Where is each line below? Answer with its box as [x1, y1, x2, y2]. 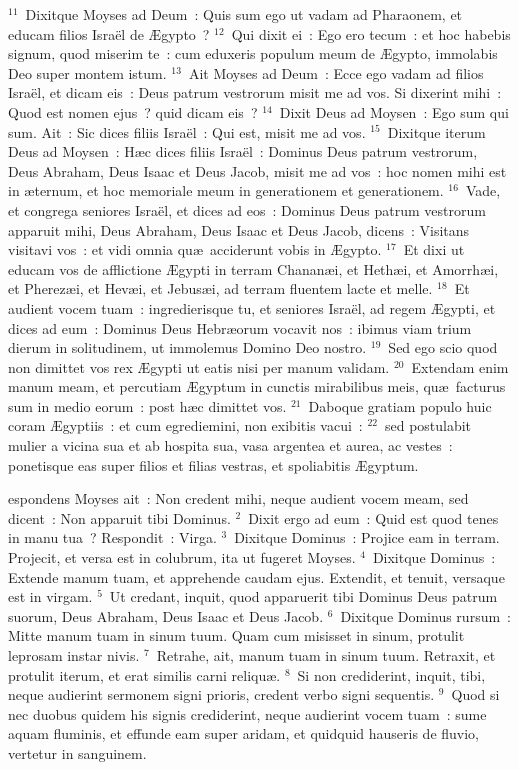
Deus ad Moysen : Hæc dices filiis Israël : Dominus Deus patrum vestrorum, [8, 141, 478, 162]
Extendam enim [411, 356, 509, 377]
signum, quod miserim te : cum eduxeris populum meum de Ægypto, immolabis [8, 43, 498, 64]
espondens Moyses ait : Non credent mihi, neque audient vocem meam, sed [8, 488, 469, 509]
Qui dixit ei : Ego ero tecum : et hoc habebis [231, 23, 511, 44]
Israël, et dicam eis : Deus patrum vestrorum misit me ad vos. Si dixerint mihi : [8, 82, 502, 103]
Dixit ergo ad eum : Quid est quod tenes [248, 507, 499, 528]
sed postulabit [384, 415, 472, 436]
